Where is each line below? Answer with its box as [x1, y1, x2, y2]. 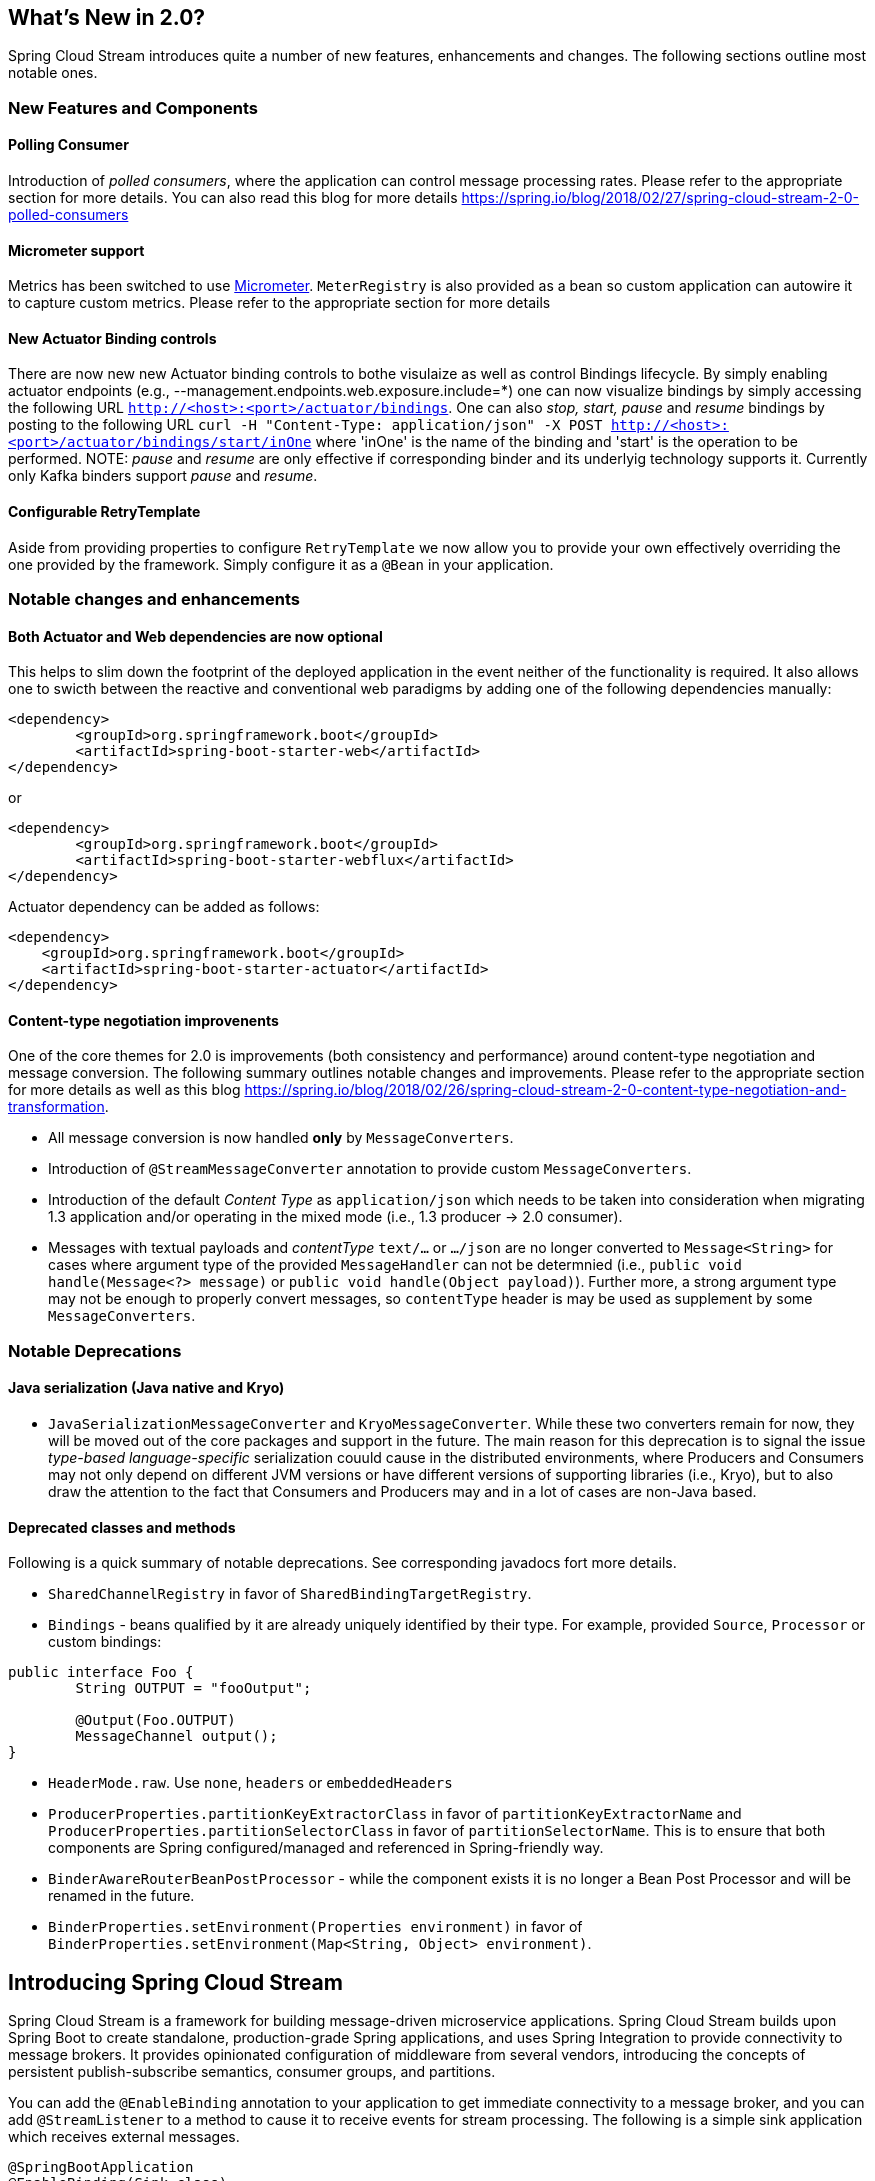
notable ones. [8, 64, 98, 82]
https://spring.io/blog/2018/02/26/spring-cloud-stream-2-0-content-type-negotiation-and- [244, 1081, 847, 1099]
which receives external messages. [8, 2128, 240, 2146]
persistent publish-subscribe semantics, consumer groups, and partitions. [8, 2063, 496, 2081]
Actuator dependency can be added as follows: [8, 898, 320, 916]
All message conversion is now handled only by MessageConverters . [48, 1129, 514, 1147]
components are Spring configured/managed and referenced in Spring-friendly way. [48, 1839, 604, 1857]
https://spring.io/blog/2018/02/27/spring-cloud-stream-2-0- [461, 189, 860, 207]
